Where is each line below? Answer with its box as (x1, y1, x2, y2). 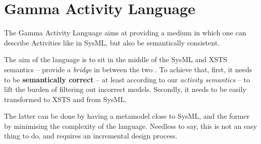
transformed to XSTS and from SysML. (4, 93, 127, 104)
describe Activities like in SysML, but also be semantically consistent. (4, 37, 220, 47)
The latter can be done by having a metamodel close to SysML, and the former (4, 111, 250, 121)
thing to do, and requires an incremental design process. (4, 130, 178, 141)
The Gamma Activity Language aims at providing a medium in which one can (4, 27, 246, 38)
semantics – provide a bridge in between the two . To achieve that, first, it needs (4, 64, 252, 74)
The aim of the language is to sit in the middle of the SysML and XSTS (4, 54, 227, 65)
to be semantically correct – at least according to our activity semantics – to (4, 74, 250, 84)
